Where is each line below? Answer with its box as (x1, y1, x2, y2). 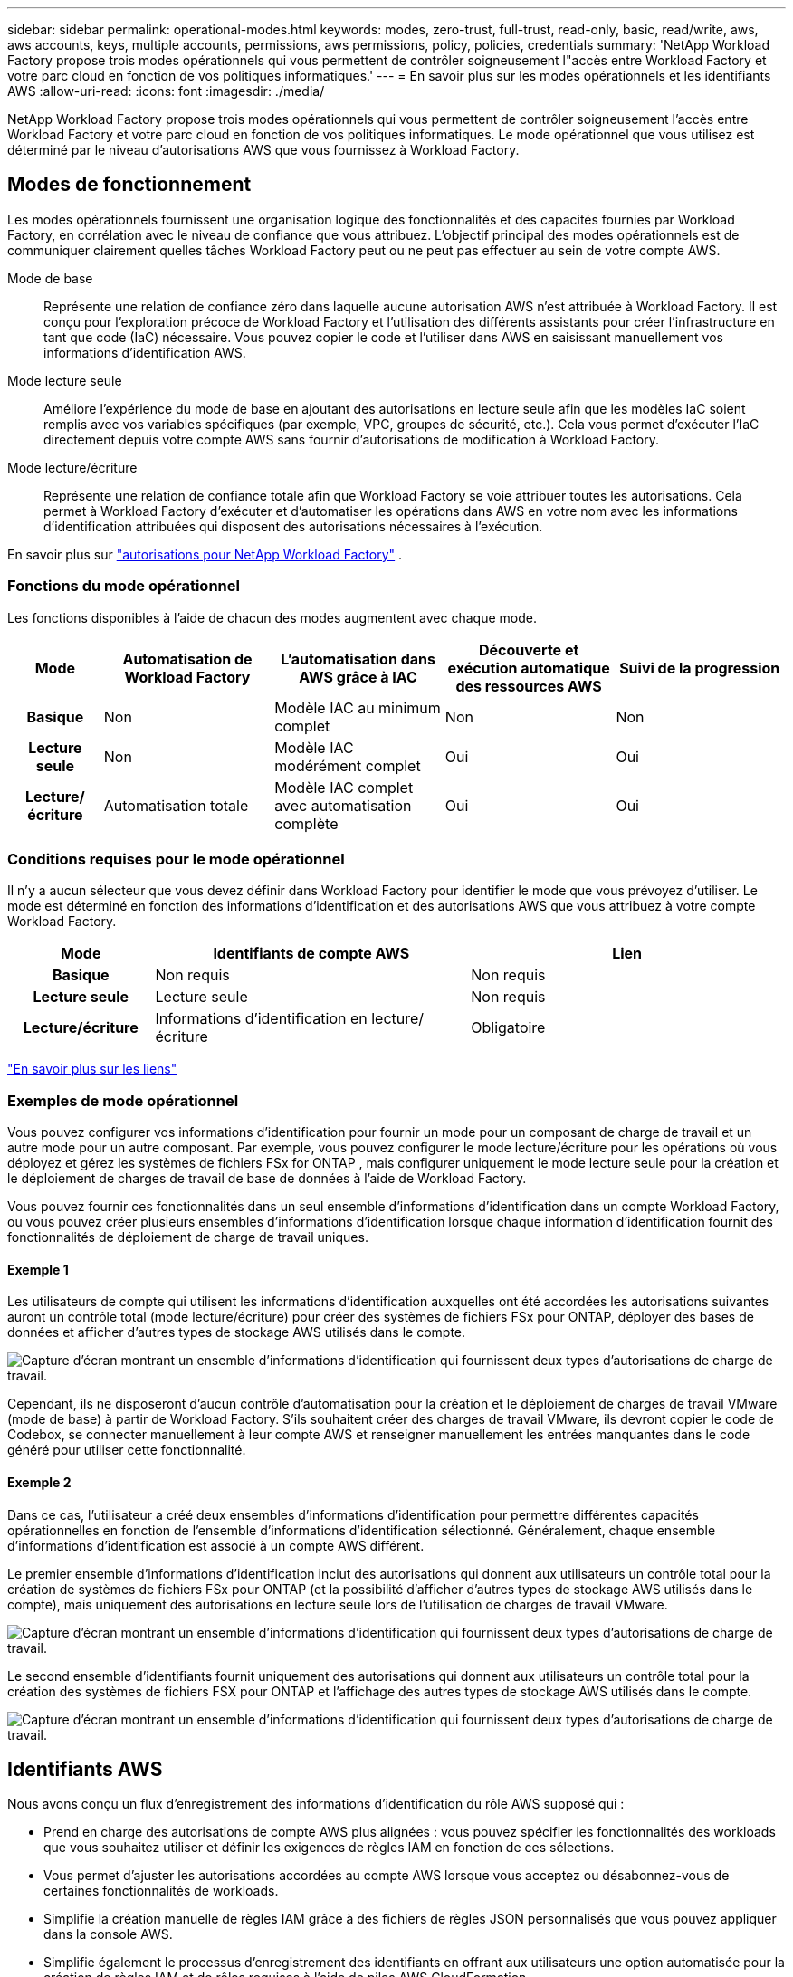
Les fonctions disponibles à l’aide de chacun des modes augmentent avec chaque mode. (7, 609, 537, 626)
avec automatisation (274, 796, 412, 815)
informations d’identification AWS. (43, 344, 246, 360)
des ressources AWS (455, 676, 602, 695)
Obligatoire (471, 1018, 546, 1037)
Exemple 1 (7, 1261, 69, 1277)
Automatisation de (122, 649, 253, 668)
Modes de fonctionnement (7, 173, 252, 196)
